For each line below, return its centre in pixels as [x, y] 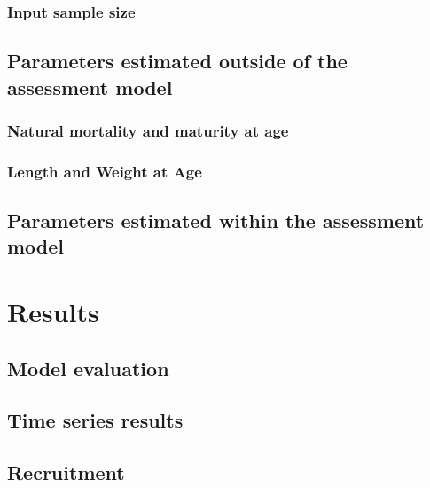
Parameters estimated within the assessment [216, 220]
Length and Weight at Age [105, 171]
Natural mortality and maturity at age [148, 130]
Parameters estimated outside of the [177, 61]
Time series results [95, 420]
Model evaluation [88, 368]
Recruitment [66, 472]
